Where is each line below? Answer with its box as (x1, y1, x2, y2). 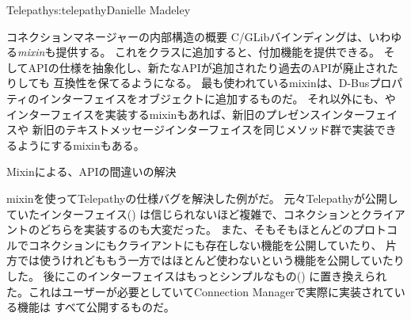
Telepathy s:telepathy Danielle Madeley (6, 2, 191, 17)
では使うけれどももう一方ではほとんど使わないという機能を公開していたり (17, 252, 405, 269)
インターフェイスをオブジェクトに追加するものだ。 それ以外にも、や (39, 90, 396, 106)
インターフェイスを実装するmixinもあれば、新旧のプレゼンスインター (6, 105, 365, 122)
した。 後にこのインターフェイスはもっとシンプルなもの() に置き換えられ (6, 267, 387, 284)
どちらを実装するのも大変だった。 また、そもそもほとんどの (39, 221, 353, 238)
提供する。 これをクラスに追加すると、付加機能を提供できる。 (55, 44, 380, 60)
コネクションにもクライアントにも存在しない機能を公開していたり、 (28, 236, 382, 253)
